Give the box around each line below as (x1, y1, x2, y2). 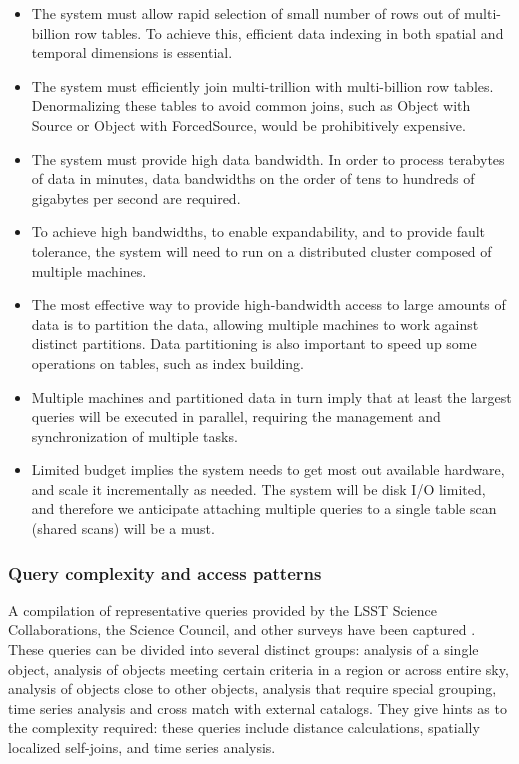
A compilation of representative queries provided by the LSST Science (8, 599, 438, 620)
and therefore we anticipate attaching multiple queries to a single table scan (31, 498, 497, 519)
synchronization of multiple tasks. (31, 425, 238, 446)
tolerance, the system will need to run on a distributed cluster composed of (31, 240, 492, 261)
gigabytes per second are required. (31, 187, 241, 208)
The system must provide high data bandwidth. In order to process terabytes (31, 148, 505, 169)
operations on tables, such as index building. (31, 352, 305, 373)
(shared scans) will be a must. (31, 518, 215, 539)
